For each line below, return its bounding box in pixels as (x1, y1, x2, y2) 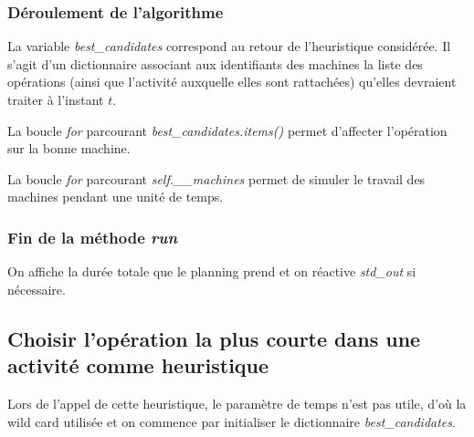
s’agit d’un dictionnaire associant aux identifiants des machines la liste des (7, 54, 423, 73)
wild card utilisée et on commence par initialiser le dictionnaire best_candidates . (7, 411, 456, 431)
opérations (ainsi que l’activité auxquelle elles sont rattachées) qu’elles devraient (7, 72, 457, 91)
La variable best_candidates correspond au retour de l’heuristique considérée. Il (7, 36, 451, 56)
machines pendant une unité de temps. (7, 187, 224, 206)
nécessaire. (7, 279, 66, 298)
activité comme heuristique (7, 351, 269, 380)
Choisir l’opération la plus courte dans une (7, 324, 421, 352)
